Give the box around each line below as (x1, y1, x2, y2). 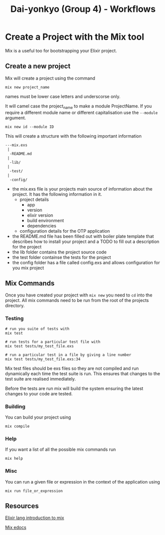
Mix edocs (5, 525, 27, 531)
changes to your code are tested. (5, 390, 73, 396)
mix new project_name (5, 85, 50, 90)
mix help (5, 456, 23, 461)
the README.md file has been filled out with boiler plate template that (12, 233, 154, 239)
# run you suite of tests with (5, 326, 70, 331)
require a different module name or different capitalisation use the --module (5, 109, 158, 115)
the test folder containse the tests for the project (12, 254, 111, 260)
